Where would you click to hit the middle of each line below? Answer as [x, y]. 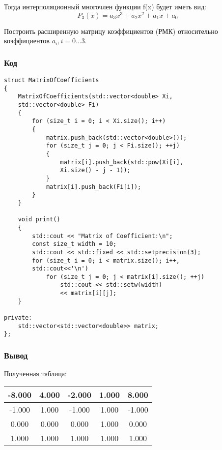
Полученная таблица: [35, 374]
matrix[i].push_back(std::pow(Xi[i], [122, 162]
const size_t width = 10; [74, 244]
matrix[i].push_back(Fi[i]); [94, 187]
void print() [39, 220]
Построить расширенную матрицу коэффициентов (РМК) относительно [111, 31]
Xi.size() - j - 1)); [95, 170]
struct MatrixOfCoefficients [52, 80]
